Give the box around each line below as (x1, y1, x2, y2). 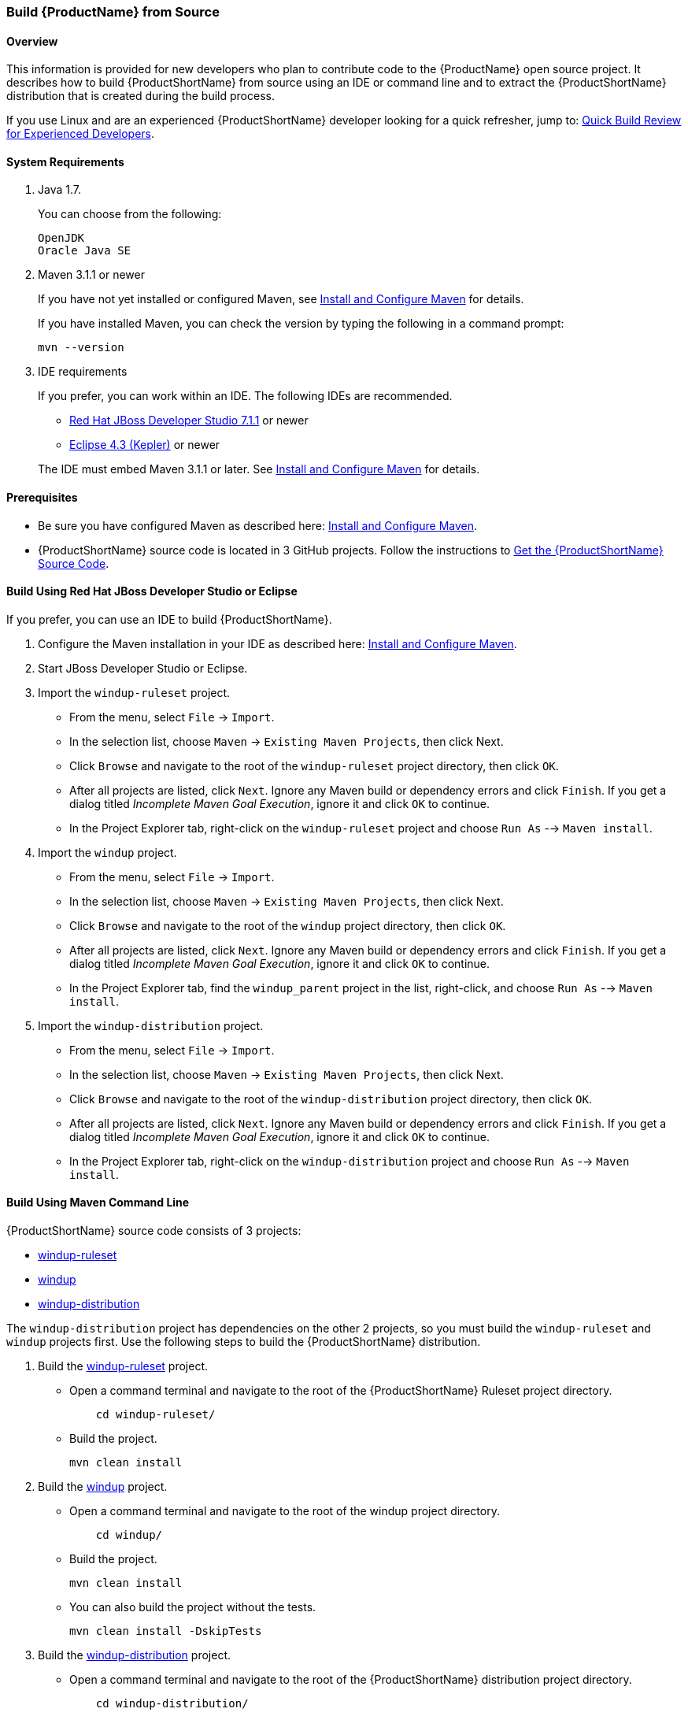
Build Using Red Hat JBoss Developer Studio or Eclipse (6, 584, 298, 599)
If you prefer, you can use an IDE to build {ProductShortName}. (6, 612, 332, 626)
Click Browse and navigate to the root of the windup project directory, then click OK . (69, 918, 506, 932)
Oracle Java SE (38, 244, 131, 258)
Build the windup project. (38, 1480, 168, 1494)
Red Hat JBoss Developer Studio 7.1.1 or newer (69, 413, 309, 428)
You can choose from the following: (38, 207, 222, 221)
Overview (6, 34, 58, 48)
